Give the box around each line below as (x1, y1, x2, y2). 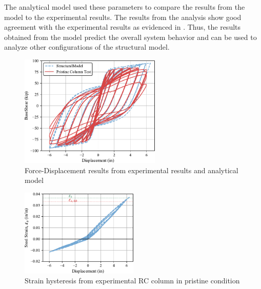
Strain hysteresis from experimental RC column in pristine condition (25, 275, 240, 286)
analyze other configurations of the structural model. (4, 42, 170, 52)
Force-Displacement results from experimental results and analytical (25, 164, 238, 175)
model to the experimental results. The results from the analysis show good (4, 11, 242, 22)
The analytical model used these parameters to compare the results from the (4, 2, 245, 12)
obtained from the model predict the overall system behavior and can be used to (4, 31, 257, 42)
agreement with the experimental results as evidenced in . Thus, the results (4, 22, 241, 32)
